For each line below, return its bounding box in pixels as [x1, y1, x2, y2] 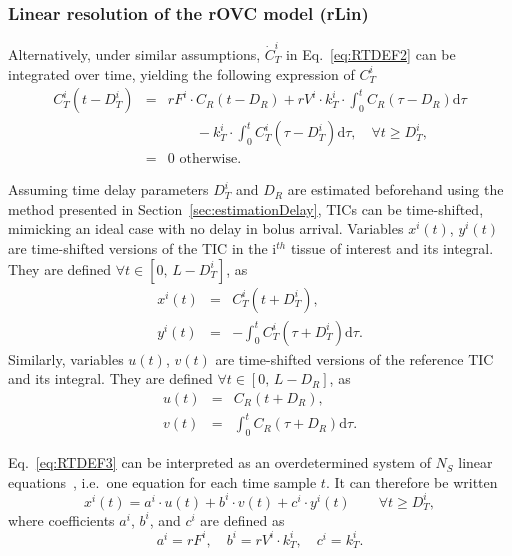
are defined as [200, 509, 285, 530]
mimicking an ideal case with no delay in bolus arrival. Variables [8, 218, 404, 239]
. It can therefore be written [325, 471, 498, 492]
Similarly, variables [8, 348, 124, 369]
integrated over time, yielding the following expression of [8, 63, 355, 84]
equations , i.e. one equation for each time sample [8, 471, 317, 492]
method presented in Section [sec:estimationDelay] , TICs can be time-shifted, [8, 198, 484, 219]
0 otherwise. [167, 152, 242, 167]
